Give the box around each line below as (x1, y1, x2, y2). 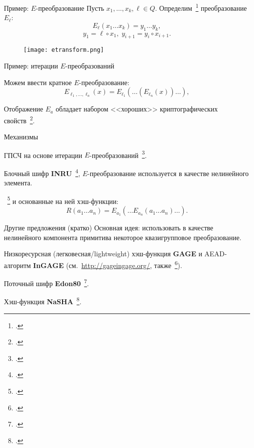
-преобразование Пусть (36, 2, 105, 13)
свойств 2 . (4, 113, 35, 125)
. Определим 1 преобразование (155, 1, 247, 13)
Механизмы (4, 132, 38, 142)
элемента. (4, 178, 32, 188)
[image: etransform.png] (23, 46, 104, 54)
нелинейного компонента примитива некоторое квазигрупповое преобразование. (4, 232, 242, 242)
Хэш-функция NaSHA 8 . (4, 295, 82, 306)
